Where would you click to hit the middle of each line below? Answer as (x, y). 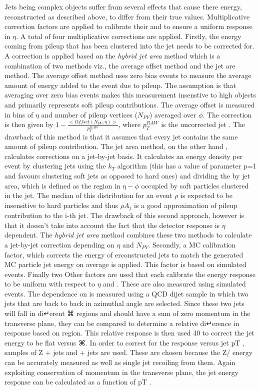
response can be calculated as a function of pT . (78, 382)
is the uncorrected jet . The (203, 124)
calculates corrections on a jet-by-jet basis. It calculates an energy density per (124, 156)
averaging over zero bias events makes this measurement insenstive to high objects (130, 95)
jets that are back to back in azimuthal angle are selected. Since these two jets (124, 303)
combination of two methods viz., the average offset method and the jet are (120, 65)
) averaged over (173, 114)
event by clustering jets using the (55, 166)
